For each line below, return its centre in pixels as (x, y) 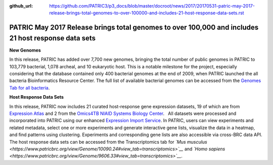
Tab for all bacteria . (30, 88)
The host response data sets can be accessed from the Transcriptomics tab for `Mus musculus (108, 142)
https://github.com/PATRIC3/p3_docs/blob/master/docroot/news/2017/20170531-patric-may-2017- (152, 6)
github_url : (21, 6)
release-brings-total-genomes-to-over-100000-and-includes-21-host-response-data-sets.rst (147, 13)
